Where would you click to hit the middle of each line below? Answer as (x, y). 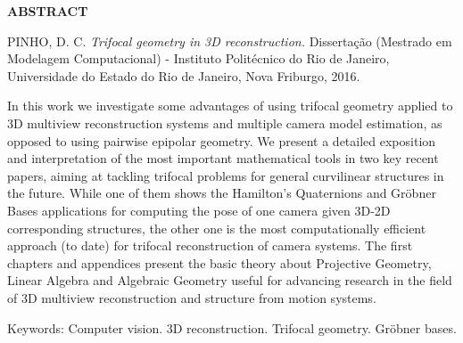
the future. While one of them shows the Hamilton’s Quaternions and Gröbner (222, 193)
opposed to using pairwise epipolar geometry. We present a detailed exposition (222, 140)
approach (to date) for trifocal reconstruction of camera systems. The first (210, 245)
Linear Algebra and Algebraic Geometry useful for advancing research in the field (230, 280)
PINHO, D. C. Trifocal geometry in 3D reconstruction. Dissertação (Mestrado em (230, 41)
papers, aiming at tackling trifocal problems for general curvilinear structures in (226, 175)
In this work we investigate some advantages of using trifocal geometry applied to (230, 106)
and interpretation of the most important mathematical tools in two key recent (223, 158)
